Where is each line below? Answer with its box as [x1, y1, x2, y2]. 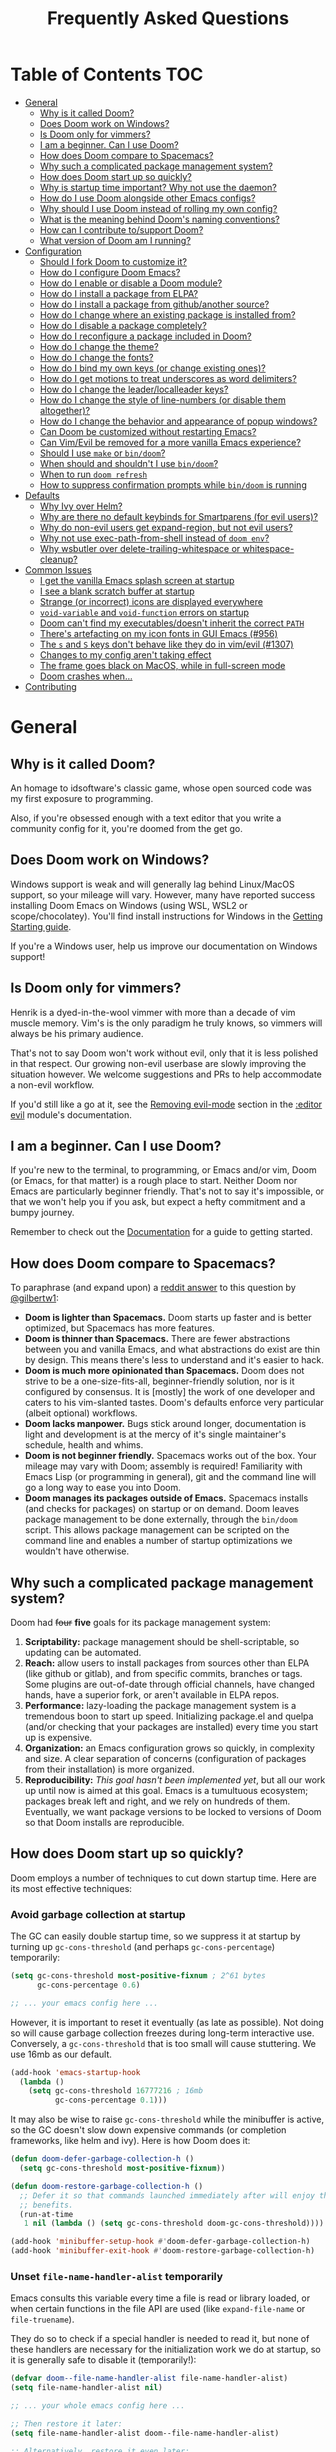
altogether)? [39, 404, 91, 416]
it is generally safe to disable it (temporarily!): [10, 2354, 197, 2366]
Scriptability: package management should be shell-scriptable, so [24, 1636, 300, 1647]
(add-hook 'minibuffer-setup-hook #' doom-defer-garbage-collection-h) [10, 2237, 311, 2247]
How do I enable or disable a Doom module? [39, 277, 223, 289]
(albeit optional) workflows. [24, 1407, 138, 1419]
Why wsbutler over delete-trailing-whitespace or [39, 542, 241, 554]
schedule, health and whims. [24, 1439, 144, 1451]
